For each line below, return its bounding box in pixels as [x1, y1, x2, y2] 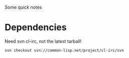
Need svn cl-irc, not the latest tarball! [5, 38, 82, 44]
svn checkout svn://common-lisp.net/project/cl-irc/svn [5, 47, 124, 53]
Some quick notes [5, 4, 42, 10]
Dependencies [5, 22, 67, 33]
